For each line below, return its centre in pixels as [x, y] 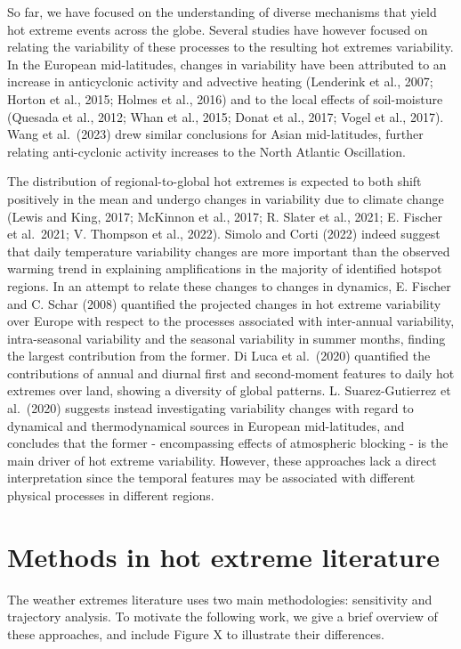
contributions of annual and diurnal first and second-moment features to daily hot [231, 373]
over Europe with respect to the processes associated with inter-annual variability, [231, 321]
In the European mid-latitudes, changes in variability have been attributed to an [227, 64]
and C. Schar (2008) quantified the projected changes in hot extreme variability [224, 303]
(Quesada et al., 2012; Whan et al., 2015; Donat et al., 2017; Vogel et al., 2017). [226, 116]
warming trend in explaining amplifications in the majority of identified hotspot [225, 268]
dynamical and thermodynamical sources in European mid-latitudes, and [206, 425]
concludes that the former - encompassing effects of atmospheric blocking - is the [228, 443]
